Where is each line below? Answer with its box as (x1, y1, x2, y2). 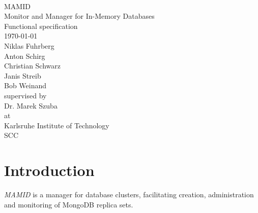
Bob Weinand (4, 80, 47, 91)
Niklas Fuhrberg (4, 40, 54, 51)
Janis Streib (4, 70, 41, 81)
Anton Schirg (4, 50, 45, 61)
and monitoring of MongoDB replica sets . (4, 199, 133, 209)
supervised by (4, 90, 47, 100)
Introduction (4, 160, 95, 181)
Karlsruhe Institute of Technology (4, 120, 109, 130)
